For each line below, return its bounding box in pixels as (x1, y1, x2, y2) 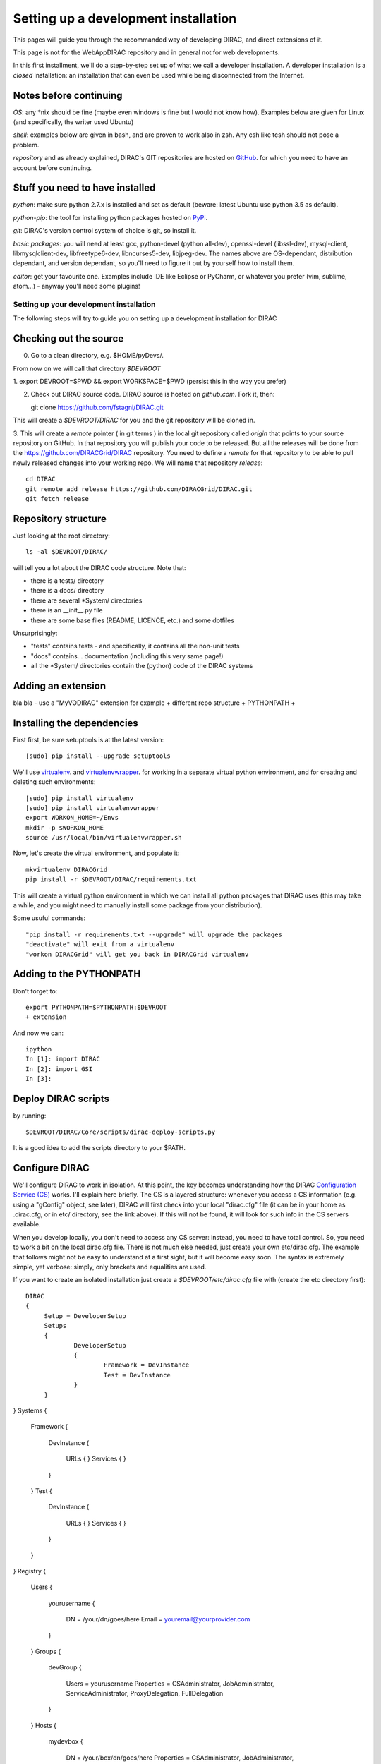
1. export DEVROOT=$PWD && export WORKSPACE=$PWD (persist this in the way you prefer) (13, 377, 286, 386)
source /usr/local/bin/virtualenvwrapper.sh (25, 833, 183, 842)
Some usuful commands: (13, 914, 86, 922)
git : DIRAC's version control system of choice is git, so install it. (13, 226, 197, 235)
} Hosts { (30, 1721, 56, 1729)
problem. (13, 140, 40, 149)
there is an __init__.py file (30, 606, 103, 615)
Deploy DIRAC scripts (13, 1093, 109, 1105)
